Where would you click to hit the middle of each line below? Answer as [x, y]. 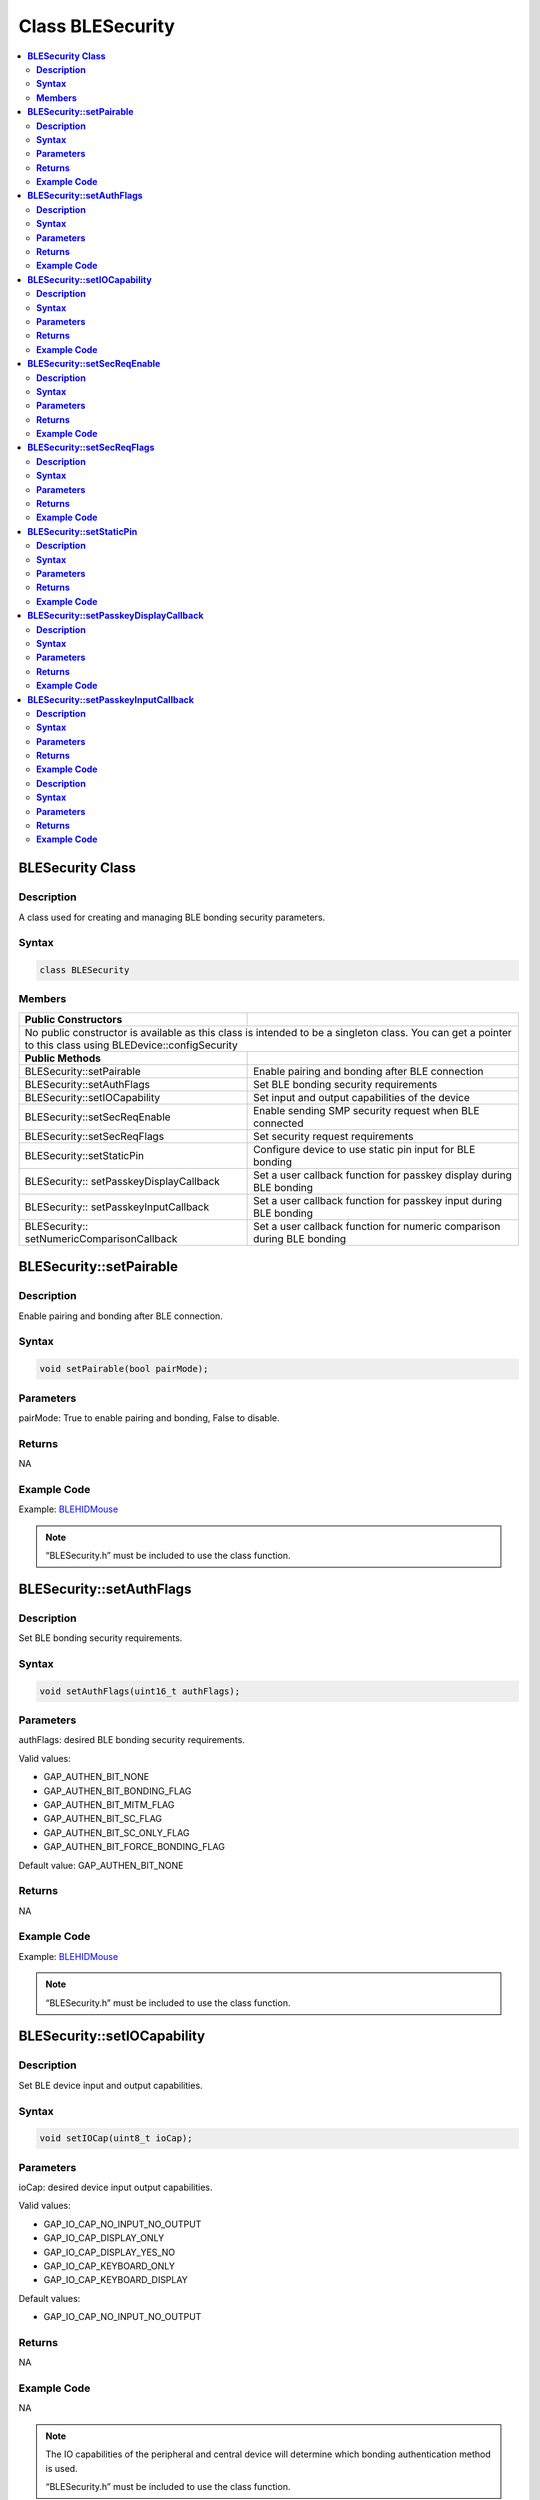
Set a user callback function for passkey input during [377, 1200]
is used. [62, 2468]
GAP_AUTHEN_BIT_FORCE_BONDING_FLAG [134, 1847]
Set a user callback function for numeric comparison [377, 1226]
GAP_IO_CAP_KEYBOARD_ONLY [109, 2266]
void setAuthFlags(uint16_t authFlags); [139, 1691]
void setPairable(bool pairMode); [124, 1369]
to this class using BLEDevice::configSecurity [131, 1045]
